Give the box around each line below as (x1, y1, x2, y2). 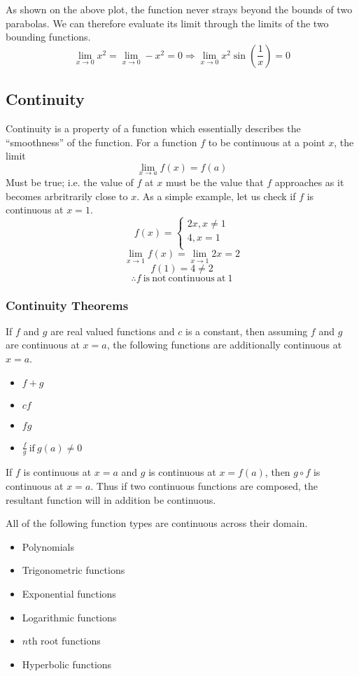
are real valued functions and (50, 323, 175, 338)
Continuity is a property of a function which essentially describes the (6, 120, 301, 135)
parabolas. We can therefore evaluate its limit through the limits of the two (6, 15, 329, 30)
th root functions (28, 633, 101, 648)
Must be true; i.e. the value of (6, 174, 134, 189)
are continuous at (6, 337, 80, 352)
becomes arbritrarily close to (6, 188, 128, 203)
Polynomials (22, 539, 74, 554)
